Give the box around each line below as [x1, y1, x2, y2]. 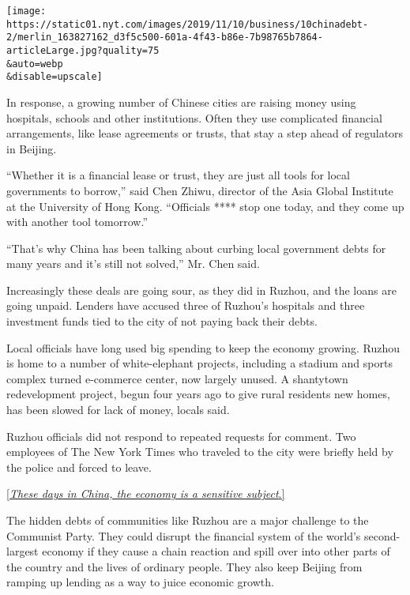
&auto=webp [6, 58, 63, 70]
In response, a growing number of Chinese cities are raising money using [6, 93, 356, 110]
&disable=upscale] [6, 71, 103, 83]
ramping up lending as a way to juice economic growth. [6, 574, 274, 590]
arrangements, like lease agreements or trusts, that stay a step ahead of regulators [6, 125, 404, 141]
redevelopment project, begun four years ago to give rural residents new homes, [6, 386, 390, 402]
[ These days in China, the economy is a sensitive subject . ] [6, 485, 285, 502]
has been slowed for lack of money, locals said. [6, 401, 230, 418]
